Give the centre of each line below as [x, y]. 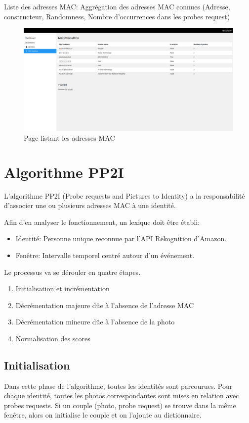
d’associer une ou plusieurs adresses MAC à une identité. [90, 205]
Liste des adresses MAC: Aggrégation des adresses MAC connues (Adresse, [117, 6]
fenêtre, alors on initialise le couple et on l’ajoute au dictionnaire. [103, 415]
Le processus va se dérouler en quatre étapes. [72, 272]
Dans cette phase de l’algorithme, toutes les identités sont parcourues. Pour [118, 386]
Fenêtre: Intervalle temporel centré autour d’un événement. [105, 255]
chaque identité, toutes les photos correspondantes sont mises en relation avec [122, 396]
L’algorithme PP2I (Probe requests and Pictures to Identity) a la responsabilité [124, 195]
